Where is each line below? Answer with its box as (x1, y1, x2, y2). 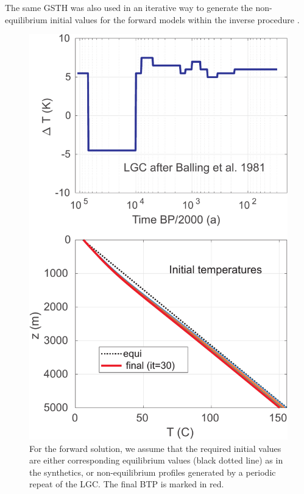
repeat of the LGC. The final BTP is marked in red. (29, 478, 224, 490)
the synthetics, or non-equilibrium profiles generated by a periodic (29, 465, 276, 478)
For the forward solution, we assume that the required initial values (29, 442, 281, 454)
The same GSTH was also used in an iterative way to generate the (5, 1, 253, 13)
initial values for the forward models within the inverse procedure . (50, 13, 300, 26)
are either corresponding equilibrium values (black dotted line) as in (29, 454, 283, 467)
